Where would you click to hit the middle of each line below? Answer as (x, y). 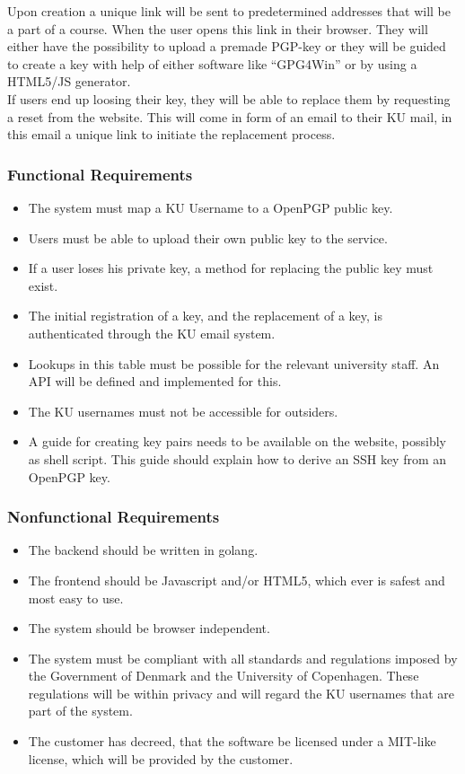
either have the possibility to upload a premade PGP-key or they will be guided (227, 46)
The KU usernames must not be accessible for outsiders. (183, 411)
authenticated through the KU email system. (152, 333)
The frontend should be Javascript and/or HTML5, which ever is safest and (237, 580)
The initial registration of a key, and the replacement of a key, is (206, 316)
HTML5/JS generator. (69, 81)
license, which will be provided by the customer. (161, 758)
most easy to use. (76, 598)
